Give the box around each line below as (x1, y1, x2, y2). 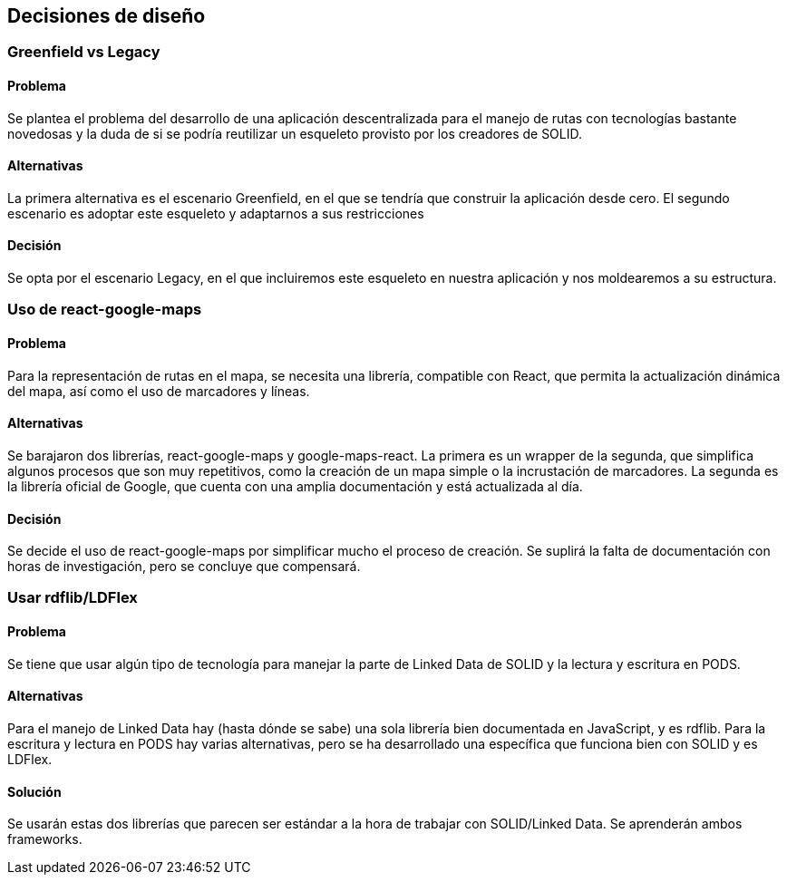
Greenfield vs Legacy (7, 43, 160, 62)
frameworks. (7, 831, 83, 848)
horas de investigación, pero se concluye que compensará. (7, 558, 361, 575)
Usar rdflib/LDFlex (7, 588, 138, 607)
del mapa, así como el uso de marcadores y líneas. (7, 383, 310, 399)
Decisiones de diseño (7, 5, 206, 27)
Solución (7, 783, 62, 800)
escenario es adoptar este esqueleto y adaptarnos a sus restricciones (7, 205, 424, 221)
